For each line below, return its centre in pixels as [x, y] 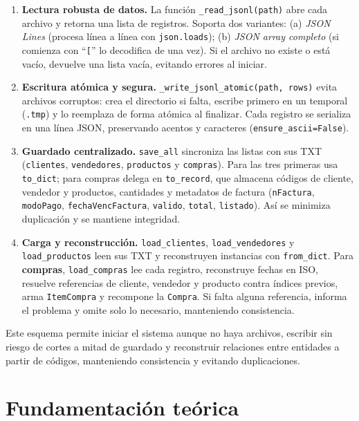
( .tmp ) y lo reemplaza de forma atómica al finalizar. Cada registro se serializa [186, 114]
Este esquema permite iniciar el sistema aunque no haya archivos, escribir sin [169, 333]
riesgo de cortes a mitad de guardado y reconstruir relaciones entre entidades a [173, 346]
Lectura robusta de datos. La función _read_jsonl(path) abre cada [175, 9]
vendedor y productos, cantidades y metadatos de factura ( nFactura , [168, 191]
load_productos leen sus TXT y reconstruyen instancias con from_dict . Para [187, 255]
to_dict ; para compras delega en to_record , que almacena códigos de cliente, [187, 178]
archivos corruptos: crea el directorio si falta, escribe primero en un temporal [185, 100]
